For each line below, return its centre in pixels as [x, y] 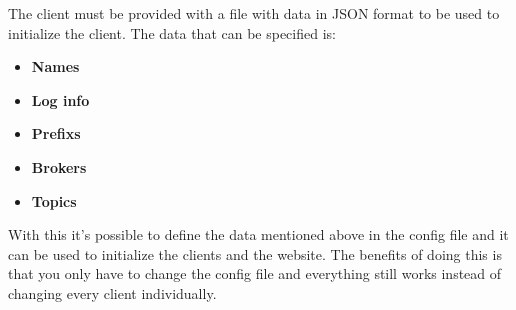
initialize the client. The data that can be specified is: [172, 32]
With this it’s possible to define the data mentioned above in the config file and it [258, 234]
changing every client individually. [112, 292]
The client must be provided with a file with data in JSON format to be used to [254, 13]
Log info [60, 99]
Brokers [59, 166]
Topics [54, 200]
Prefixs [56, 133]
